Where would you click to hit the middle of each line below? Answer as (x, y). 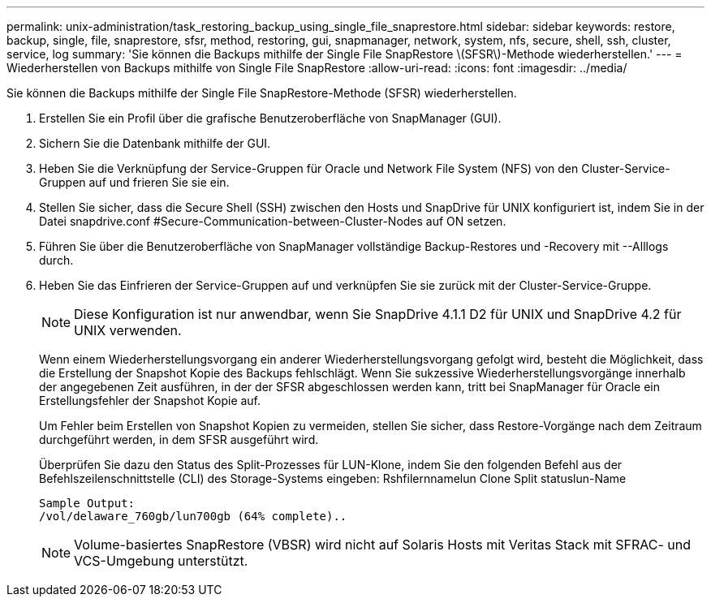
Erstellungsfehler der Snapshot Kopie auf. (150, 401)
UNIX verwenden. (128, 330)
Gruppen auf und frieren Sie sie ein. (134, 182)
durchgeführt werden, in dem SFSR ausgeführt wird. (179, 439)
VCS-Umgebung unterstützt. (161, 561)
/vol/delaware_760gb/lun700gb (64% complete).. (193, 516)
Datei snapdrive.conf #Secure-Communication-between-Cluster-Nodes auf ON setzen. (273, 221)
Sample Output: (87, 503)
